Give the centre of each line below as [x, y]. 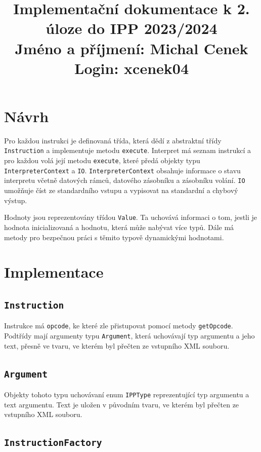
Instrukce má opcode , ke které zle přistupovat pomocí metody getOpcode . [119, 326]
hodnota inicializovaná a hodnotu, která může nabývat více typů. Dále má [119, 227]
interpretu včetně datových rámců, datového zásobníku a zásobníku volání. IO [125, 180]
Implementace [54, 272]
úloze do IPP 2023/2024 [132, 28]
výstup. [16, 200]
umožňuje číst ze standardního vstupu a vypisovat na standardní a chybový [121, 190]
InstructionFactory [53, 443]
